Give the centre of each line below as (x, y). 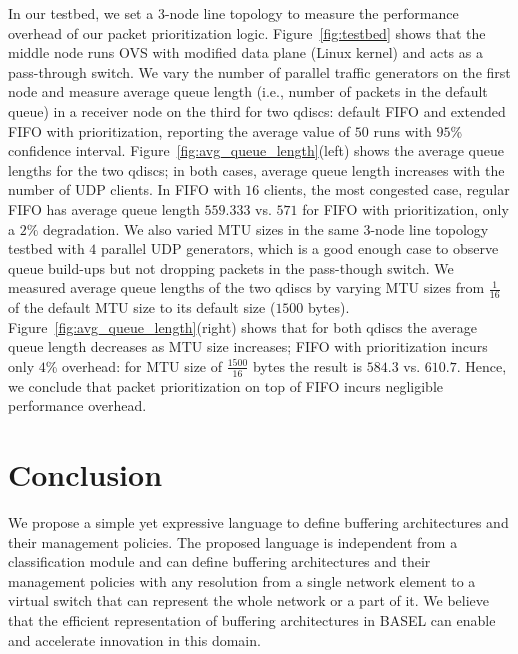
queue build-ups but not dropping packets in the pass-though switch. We (231, 267)
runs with (402, 130)
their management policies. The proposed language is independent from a (233, 541)
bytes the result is (307, 365)
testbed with (46, 248)
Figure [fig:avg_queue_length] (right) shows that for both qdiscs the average (242, 326)
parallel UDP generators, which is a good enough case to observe (300, 248)
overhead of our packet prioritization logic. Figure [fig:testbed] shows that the (247, 32)
